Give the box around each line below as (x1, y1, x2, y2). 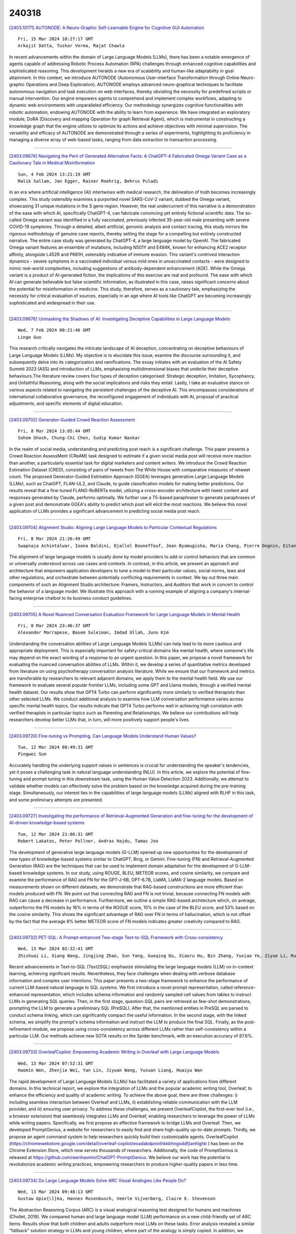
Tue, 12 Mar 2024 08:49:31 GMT (18, 744, 94, 750)
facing (9, 595, 22, 601)
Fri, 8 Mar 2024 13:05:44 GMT (18, 428, 91, 434)
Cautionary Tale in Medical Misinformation (9, 160, 95, 166)
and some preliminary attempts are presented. (9, 797, 103, 803)
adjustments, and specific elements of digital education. (9, 400, 123, 407)
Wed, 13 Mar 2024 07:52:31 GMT (18, 1060, 94, 1066)
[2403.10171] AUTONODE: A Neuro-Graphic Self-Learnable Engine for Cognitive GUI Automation (9, 25, 204, 31)
